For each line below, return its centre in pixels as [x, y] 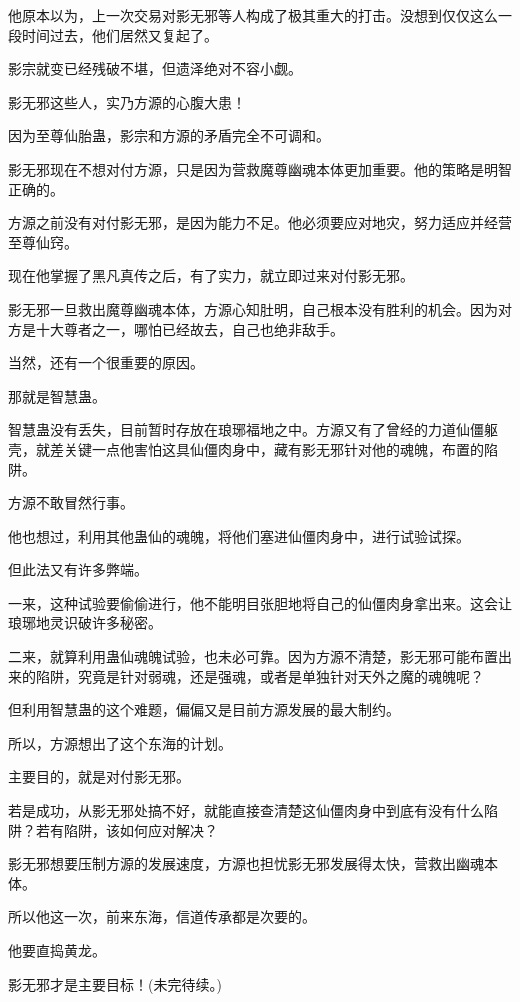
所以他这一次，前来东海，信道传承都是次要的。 [162, 916]
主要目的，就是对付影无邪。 [99, 776]
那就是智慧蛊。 [57, 395]
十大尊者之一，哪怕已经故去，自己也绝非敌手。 [189, 328]
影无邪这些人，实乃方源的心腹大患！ [127, 101]
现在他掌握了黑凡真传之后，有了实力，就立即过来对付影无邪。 [211, 275]
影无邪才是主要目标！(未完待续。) [115, 983]
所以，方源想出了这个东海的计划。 [120, 742]
